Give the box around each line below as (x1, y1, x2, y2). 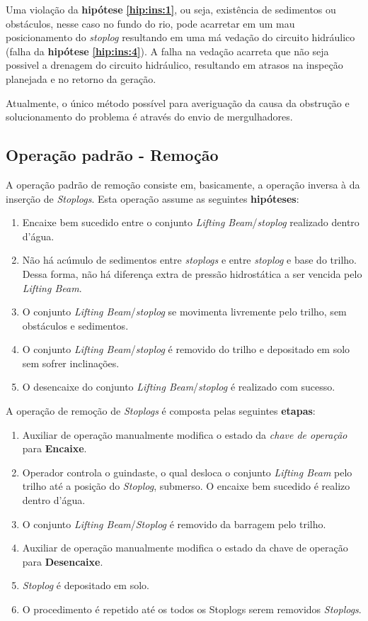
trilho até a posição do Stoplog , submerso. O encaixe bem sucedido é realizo (22, 479, 350, 493)
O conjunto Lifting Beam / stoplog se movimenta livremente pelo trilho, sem (22, 304, 347, 319)
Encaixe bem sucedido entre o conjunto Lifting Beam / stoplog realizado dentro (22, 215, 360, 230)
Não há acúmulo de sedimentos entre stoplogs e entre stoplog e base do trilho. (22, 252, 357, 267)
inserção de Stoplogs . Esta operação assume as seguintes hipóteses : (6, 191, 299, 206)
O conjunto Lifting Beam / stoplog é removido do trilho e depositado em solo (22, 342, 350, 357)
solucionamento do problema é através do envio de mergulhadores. (6, 109, 293, 124)
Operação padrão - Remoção (6, 144, 219, 166)
